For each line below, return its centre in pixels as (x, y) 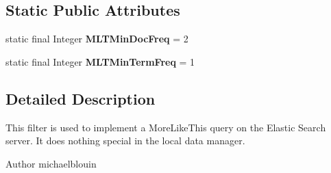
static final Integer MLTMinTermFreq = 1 (100, 61)
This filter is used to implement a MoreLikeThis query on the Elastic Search (166, 127)
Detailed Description (81, 98)
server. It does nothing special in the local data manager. (125, 141)
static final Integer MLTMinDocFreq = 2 (97, 39)
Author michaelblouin (51, 163)
